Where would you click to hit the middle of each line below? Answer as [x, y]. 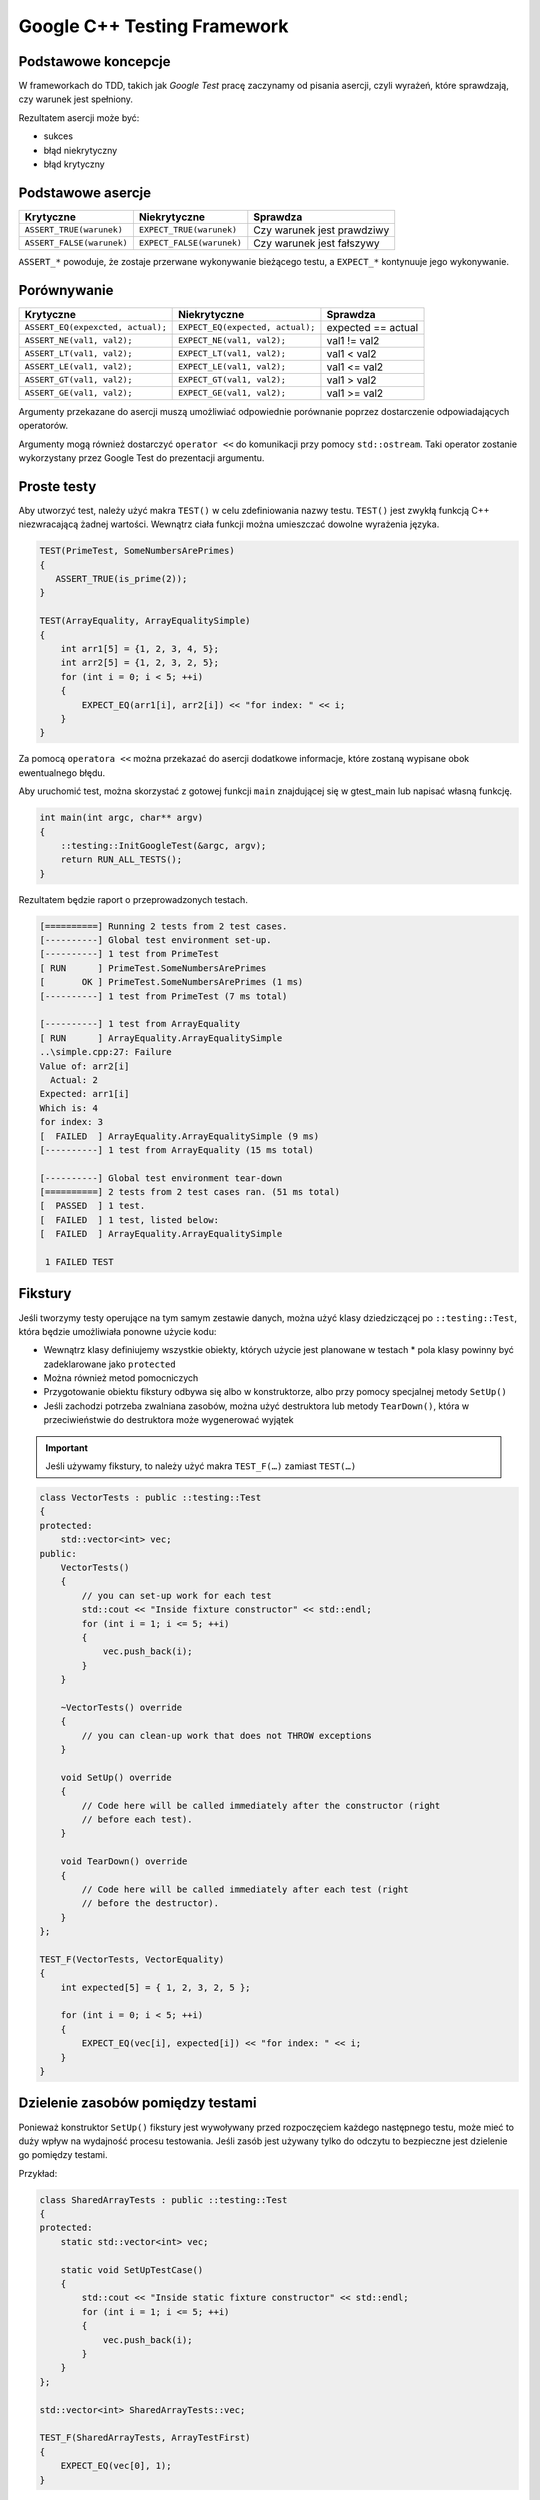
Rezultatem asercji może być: [79, 117]
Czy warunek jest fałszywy [316, 243]
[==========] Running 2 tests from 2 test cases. [163, 926]
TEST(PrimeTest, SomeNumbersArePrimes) [137, 551]
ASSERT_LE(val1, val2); [78, 366]
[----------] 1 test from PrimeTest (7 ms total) [163, 996]
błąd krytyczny [74, 164]
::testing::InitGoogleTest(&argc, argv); [163, 845]
